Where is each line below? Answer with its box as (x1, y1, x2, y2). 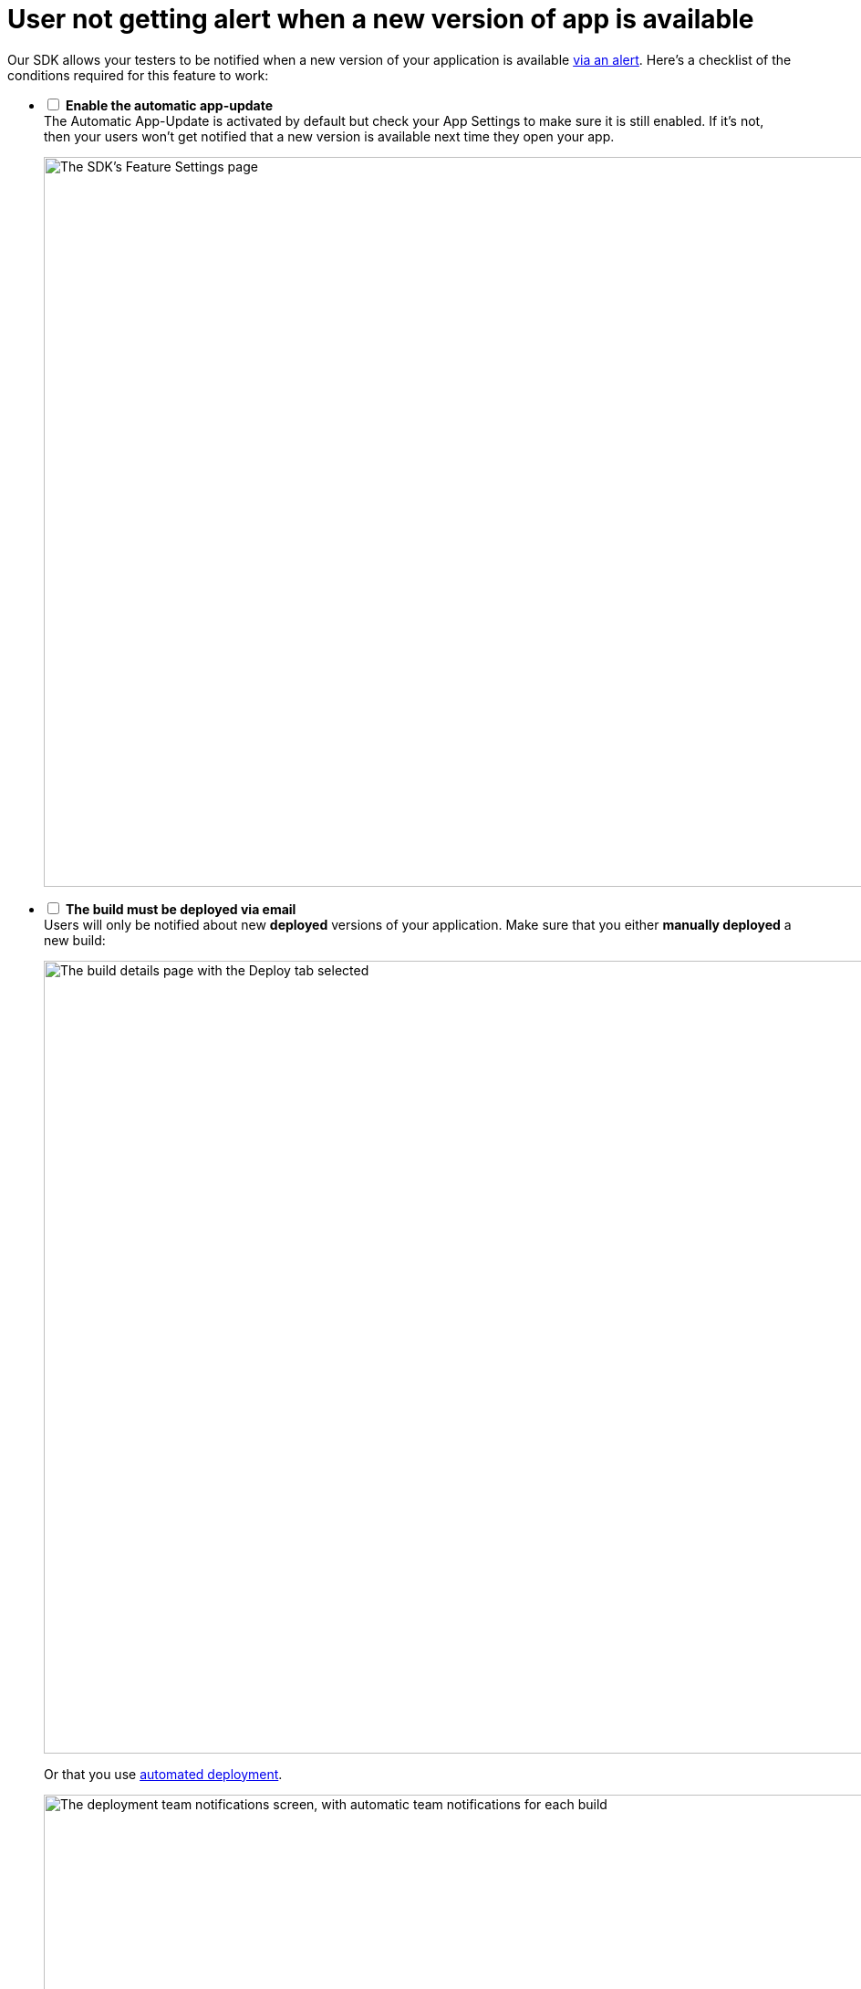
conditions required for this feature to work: (7, 67, 269, 83)
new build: (44, 932, 106, 948)
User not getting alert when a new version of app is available (7, 4, 754, 35)
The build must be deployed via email (65, 901, 296, 917)
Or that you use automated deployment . (44, 1765, 283, 1782)
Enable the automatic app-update (65, 97, 274, 113)
